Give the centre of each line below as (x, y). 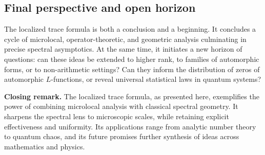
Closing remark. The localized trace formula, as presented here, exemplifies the (132, 96)
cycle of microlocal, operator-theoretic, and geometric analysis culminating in (125, 39)
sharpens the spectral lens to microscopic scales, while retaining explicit (117, 116)
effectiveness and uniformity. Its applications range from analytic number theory (130, 126)
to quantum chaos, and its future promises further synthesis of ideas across (122, 136)
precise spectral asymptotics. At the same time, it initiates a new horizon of (123, 49)
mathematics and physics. (45, 146)
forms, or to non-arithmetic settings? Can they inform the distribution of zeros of (132, 69)
